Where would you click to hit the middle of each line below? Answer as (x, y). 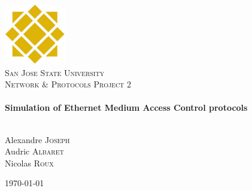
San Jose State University (55, 72)
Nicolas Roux (29, 163)
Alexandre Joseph (37, 139)
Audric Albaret (34, 151)
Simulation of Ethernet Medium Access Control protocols (126, 107)
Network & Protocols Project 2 (68, 84)
